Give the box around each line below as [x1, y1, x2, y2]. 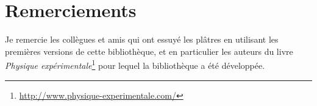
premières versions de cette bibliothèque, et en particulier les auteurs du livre [5, 44, 293, 57]
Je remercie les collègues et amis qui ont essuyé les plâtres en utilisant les [5, 33, 279, 46]
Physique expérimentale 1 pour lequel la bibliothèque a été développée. [5, 57, 265, 71]
